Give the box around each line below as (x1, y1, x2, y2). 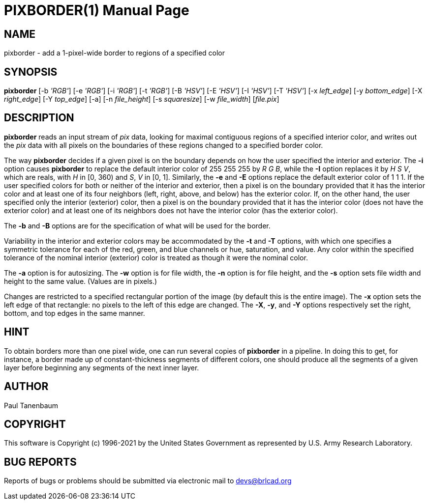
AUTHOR (4, 380, 49, 393)
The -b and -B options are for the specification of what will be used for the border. (4, 221, 271, 230)
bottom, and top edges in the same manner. (4, 308, 145, 317)
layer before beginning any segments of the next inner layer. (4, 363, 199, 372)
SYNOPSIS (4, 65, 58, 78)
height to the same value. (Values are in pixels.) (4, 277, 157, 285)
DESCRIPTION (4, 112, 74, 124)
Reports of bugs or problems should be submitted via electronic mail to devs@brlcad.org (4, 476, 292, 485)
